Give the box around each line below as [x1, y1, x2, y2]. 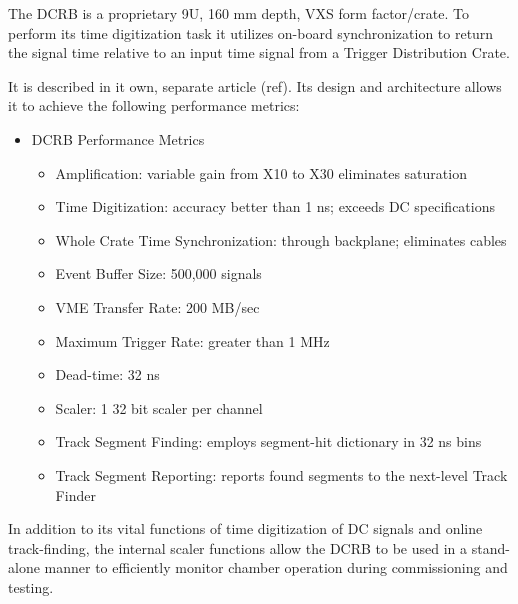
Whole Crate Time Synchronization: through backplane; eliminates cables [55, 229, 507, 250]
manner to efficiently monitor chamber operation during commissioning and [44, 557, 508, 578]
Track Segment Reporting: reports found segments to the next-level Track [55, 464, 508, 485]
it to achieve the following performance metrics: [8, 95, 300, 116]
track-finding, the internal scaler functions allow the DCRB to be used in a [8, 537, 468, 558]
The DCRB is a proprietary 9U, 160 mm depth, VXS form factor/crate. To [8, 3, 469, 23]
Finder [55, 484, 96, 505]
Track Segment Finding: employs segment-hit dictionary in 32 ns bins [55, 431, 482, 452]
